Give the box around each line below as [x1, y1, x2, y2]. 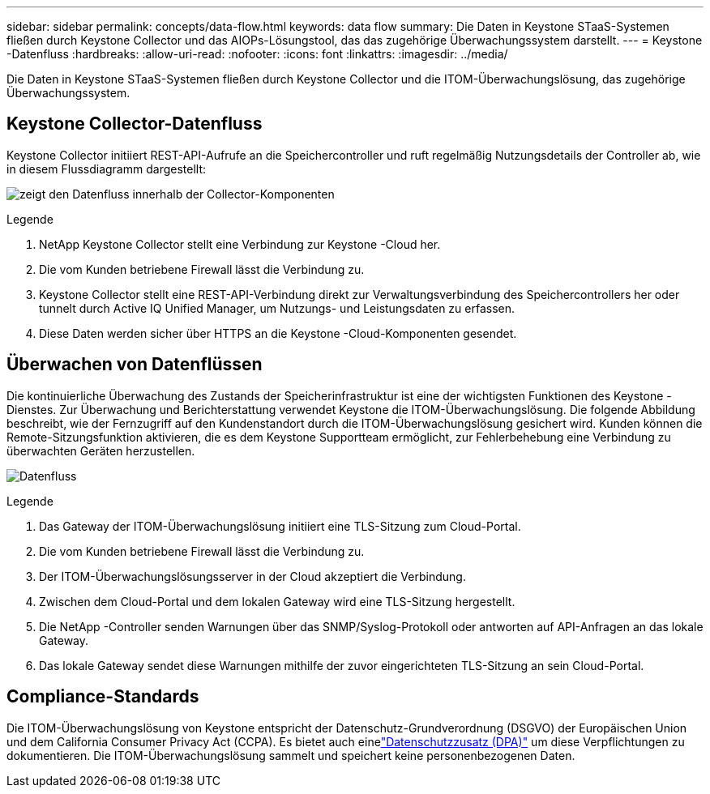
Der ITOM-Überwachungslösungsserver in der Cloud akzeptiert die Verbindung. [39, 569, 466, 583]
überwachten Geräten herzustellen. [6, 443, 195, 458]
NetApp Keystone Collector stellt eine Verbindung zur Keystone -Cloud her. [39, 237, 441, 251]
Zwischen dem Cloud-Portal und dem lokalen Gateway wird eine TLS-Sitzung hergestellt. [39, 594, 515, 608]
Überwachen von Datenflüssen [6, 354, 263, 375]
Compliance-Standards [6, 686, 199, 707]
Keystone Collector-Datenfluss [6, 113, 263, 134]
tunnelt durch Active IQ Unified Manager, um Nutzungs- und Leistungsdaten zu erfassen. [39, 301, 515, 315]
